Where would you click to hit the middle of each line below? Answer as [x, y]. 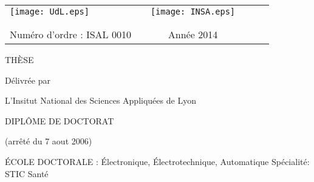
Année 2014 [193, 34]
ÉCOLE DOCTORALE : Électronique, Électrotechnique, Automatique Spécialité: [157, 161]
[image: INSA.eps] [193, 12]
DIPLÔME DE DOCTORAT [60, 120]
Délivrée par [28, 80]
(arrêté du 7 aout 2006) [49, 141]
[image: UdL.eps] [49, 12]
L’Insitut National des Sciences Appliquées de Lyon [101, 100]
